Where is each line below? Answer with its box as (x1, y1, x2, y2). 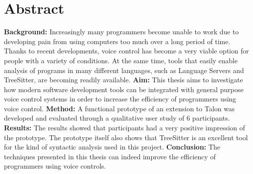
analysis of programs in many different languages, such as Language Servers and (4, 65, 244, 75)
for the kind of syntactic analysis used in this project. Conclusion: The (4, 142, 221, 152)
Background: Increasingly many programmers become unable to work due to (4, 26, 239, 37)
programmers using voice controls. (4, 161, 106, 171)
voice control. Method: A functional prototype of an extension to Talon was (4, 103, 235, 113)
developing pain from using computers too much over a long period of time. (4, 36, 230, 46)
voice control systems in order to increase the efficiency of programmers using (4, 94, 236, 104)
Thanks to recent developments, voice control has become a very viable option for (4, 46, 249, 56)
